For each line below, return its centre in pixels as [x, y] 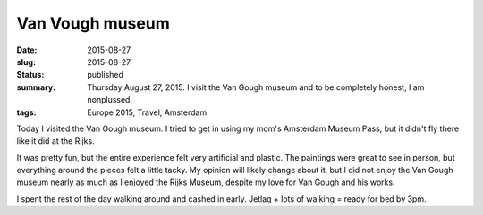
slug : [26, 62]
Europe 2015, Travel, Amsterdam [147, 112]
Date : [27, 50]
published [106, 75]
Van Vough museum [93, 23]
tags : [26, 112]
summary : [36, 87]
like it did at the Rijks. [55, 141]
